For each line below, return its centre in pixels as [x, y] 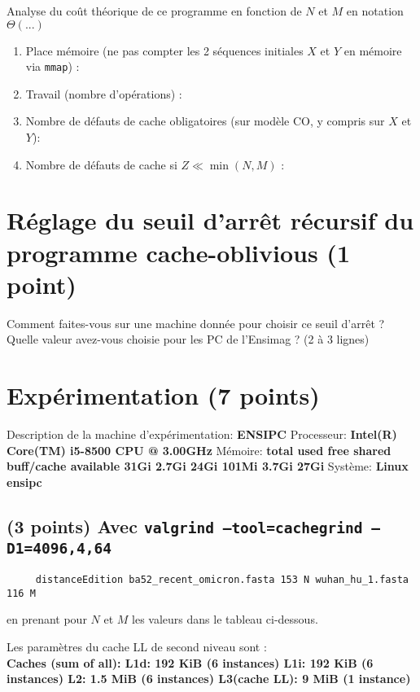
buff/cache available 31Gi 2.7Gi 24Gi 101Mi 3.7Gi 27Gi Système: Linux [208, 466]
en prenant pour [47, 619]
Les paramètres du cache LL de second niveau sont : [137, 647]
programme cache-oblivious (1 [178, 252]
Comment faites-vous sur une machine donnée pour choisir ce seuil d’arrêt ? [196, 323]
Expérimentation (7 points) [163, 395]
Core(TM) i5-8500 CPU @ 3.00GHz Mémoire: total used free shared [199, 450]
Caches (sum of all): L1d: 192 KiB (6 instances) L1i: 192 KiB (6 [190, 662]
